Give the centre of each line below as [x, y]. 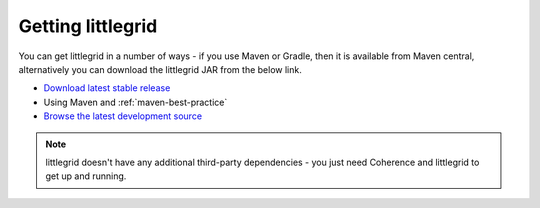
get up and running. [86, 176]
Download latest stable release [107, 88]
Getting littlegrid [88, 26]
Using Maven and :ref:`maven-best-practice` [135, 102]
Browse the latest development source [123, 116]
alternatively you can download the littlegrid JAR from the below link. [160, 69]
